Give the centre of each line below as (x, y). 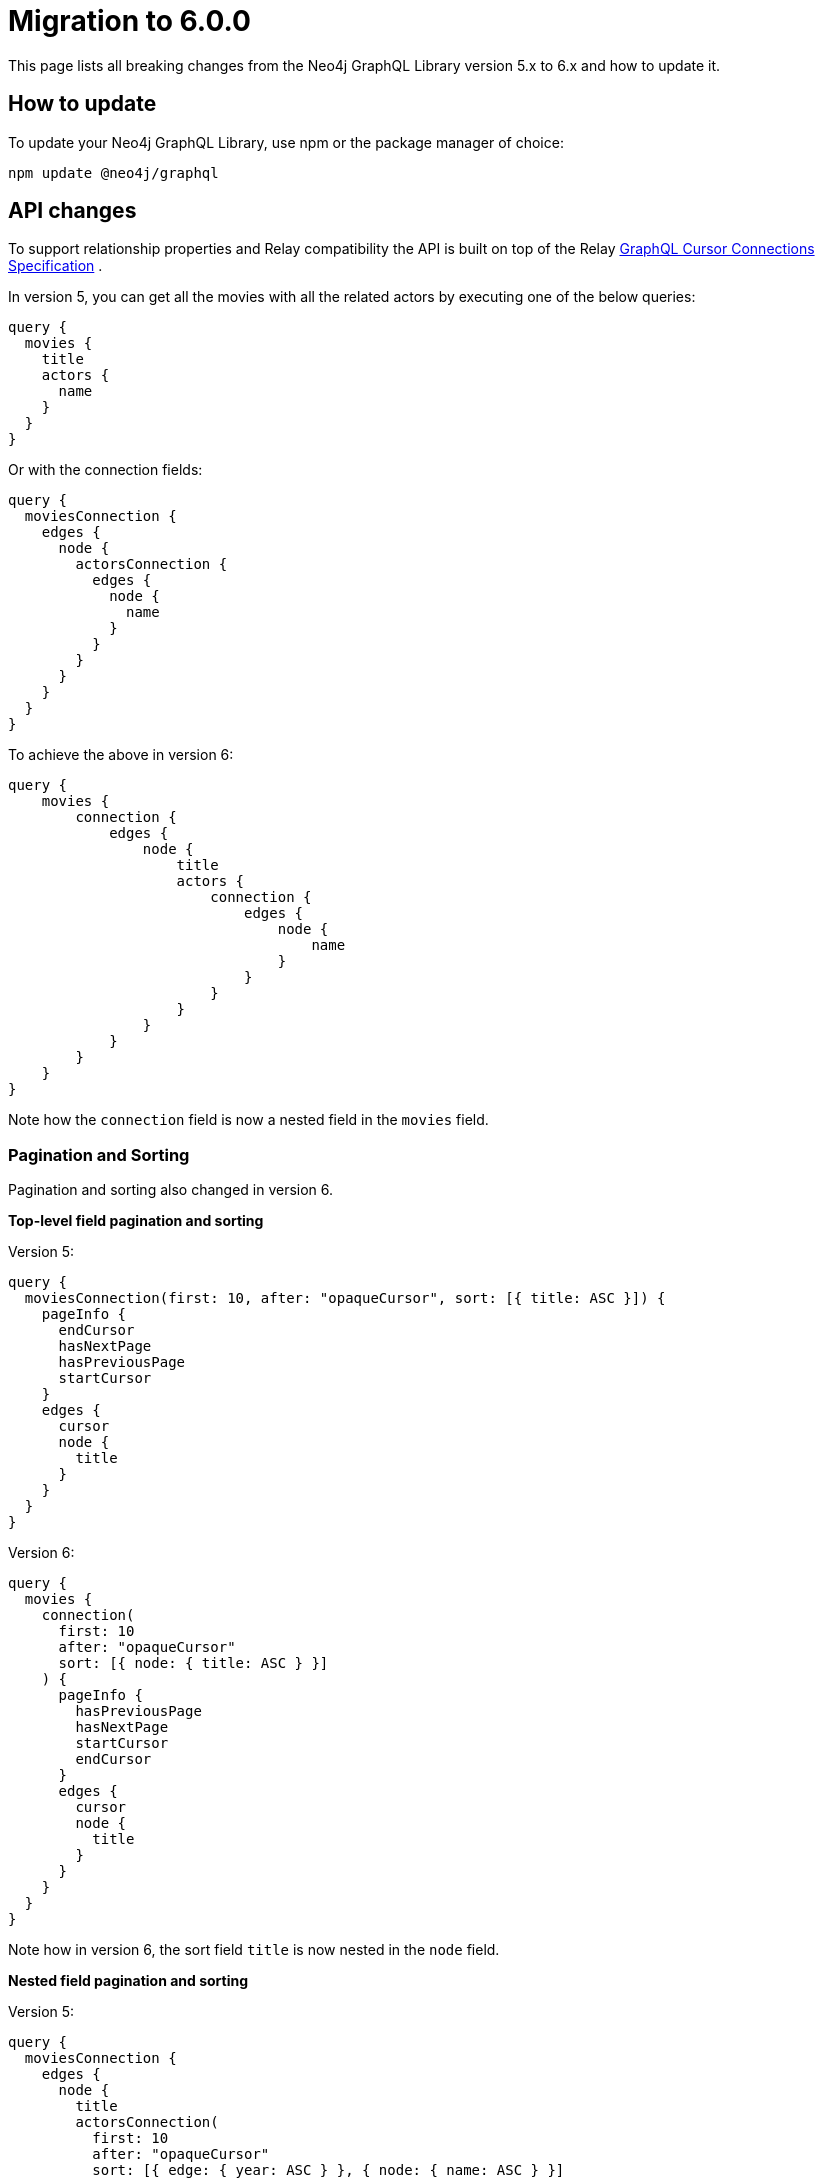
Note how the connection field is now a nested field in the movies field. (248, 1120)
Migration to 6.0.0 (129, 21)
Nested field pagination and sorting (128, 1981)
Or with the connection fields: (105, 470)
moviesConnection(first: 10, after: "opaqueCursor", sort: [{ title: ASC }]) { (345, 1298)
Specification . (55, 266)
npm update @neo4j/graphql (113, 172)
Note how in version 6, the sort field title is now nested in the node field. (254, 1950)
